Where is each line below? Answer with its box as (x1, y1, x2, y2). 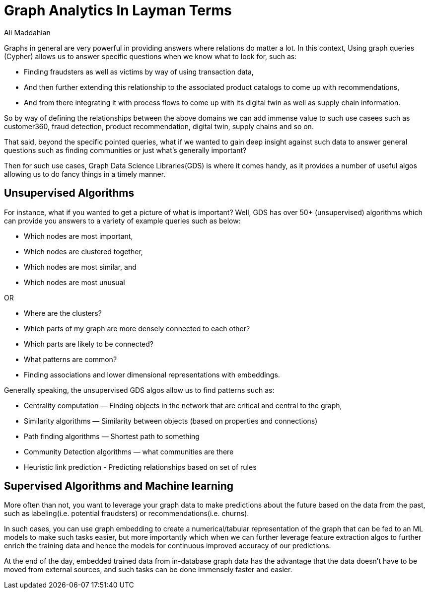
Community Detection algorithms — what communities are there (24, 447, 234, 456)
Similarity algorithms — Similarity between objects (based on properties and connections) (24, 416, 318, 425)
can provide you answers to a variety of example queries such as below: (4, 216, 241, 225)
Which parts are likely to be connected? (24, 339, 153, 348)
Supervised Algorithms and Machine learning (4, 480, 234, 493)
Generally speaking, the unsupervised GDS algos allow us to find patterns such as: (4, 385, 275, 394)
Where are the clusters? (24, 308, 102, 317)
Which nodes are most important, (24, 231, 133, 240)
